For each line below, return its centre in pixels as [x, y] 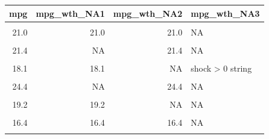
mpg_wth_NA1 [70, 13]
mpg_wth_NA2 [148, 13]
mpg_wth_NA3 [225, 13]
